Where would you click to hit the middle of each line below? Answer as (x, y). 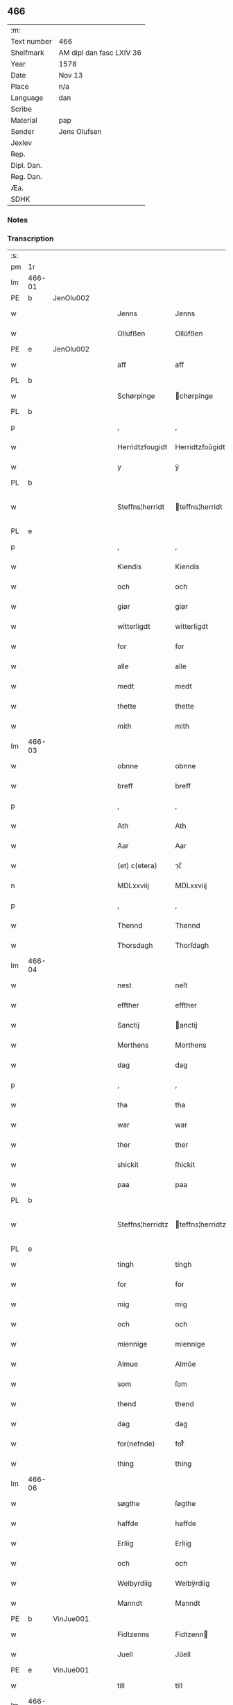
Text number (31, 41)
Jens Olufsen (80, 131)
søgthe (128, 1504)
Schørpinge (136, 396)
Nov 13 (71, 75)
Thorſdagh (192, 946)
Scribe (21, 109)
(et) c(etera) (137, 866)
